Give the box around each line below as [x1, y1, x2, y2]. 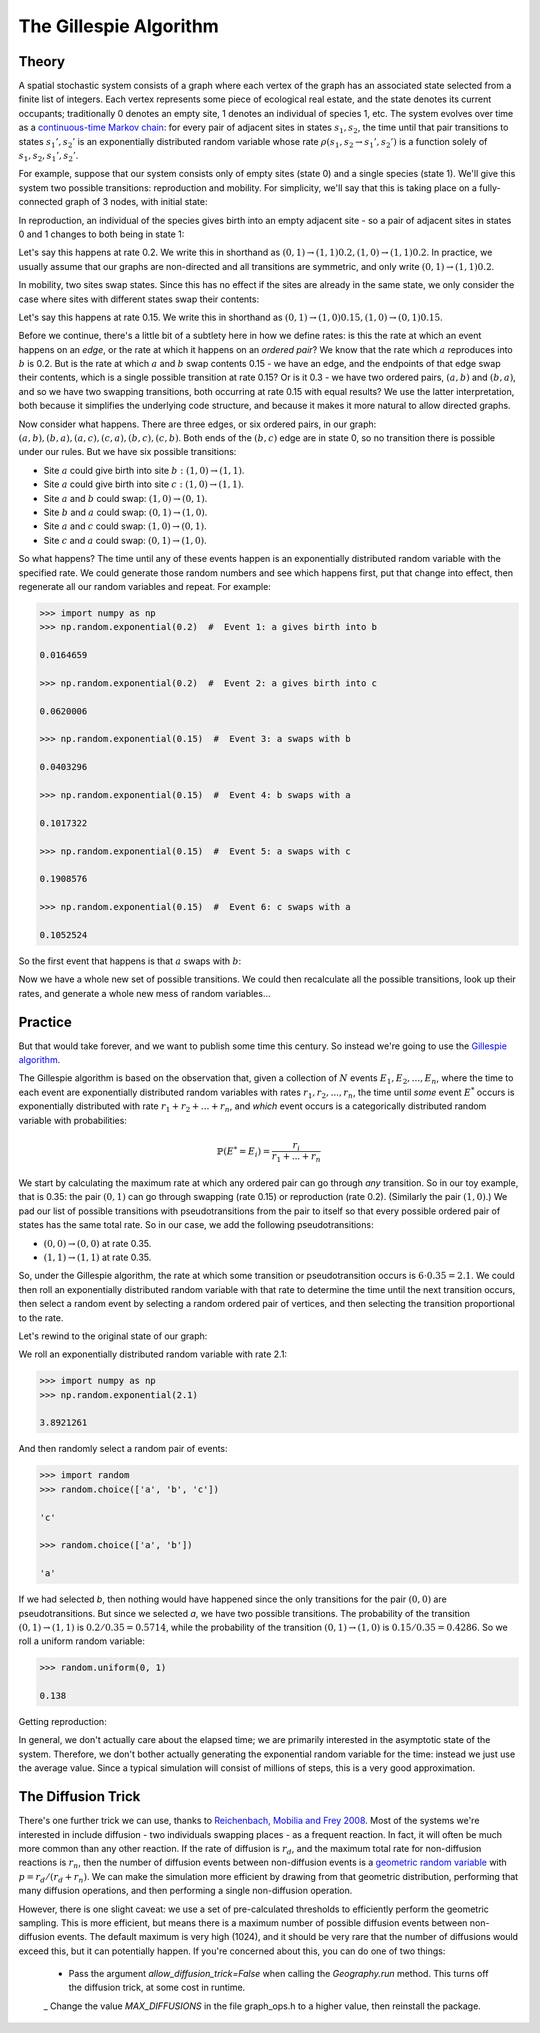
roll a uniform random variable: [18, 1635, 145, 1647]
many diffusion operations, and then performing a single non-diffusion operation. [18, 1885, 353, 1897]
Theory [18, 53, 66, 70]
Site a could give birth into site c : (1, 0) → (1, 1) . [43, 478, 244, 490]
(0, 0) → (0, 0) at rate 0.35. [43, 1237, 152, 1249]
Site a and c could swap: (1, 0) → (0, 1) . [43, 520, 207, 532]
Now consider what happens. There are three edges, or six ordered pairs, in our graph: [18, 418, 377, 430]
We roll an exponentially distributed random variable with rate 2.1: [18, 1348, 288, 1360]
